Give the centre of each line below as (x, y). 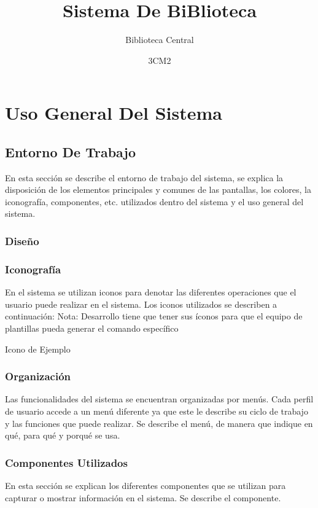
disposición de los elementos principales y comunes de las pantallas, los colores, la (158, 190)
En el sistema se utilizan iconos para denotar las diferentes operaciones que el (151, 292)
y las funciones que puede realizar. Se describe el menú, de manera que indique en (159, 423)
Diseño (22, 241)
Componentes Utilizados (66, 462)
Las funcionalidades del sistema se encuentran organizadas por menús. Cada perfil (159, 399)
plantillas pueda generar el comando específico (92, 328)
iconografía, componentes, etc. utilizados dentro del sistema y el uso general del (154, 201)
